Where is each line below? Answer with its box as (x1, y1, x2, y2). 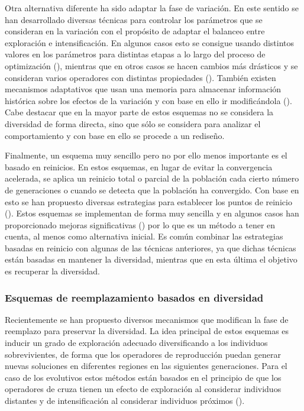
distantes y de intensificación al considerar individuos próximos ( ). (5, 394, 245, 407)
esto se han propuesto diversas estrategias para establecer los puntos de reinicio (5, 195, 292, 208)
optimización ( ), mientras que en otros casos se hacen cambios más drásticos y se (5, 59, 298, 72)
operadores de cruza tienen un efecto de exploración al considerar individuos (5, 383, 282, 395)
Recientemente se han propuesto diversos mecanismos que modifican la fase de (5, 313, 289, 325)
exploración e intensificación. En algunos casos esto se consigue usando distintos (5, 36, 295, 48)
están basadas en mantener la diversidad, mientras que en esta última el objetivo (5, 253, 297, 266)
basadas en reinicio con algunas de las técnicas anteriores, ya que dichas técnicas (5, 241, 296, 254)
